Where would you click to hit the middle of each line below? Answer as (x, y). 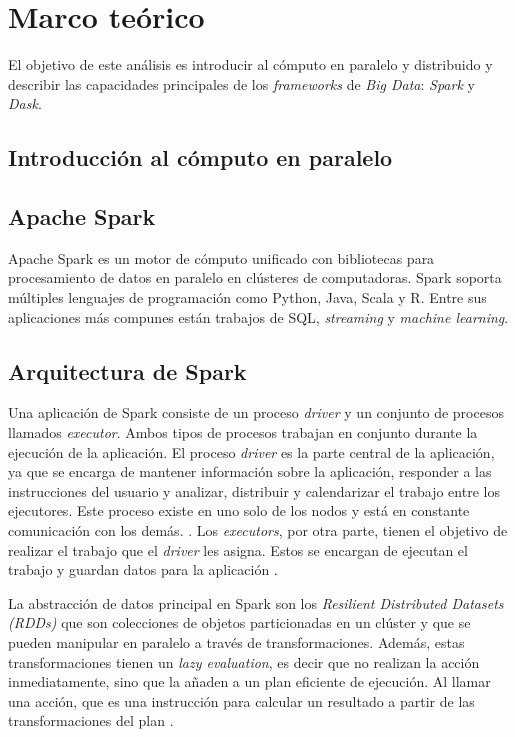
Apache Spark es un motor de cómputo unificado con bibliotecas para (221, 257)
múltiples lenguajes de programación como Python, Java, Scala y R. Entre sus (247, 297)
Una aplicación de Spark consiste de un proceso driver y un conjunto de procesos (256, 412)
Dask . (25, 103)
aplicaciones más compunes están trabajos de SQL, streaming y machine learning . (258, 316)
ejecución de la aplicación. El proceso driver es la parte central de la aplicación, (251, 451)
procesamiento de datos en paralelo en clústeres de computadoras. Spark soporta (255, 277)
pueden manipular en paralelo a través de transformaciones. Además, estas (236, 642)
